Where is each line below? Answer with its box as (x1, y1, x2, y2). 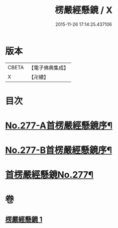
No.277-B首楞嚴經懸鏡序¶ (5, 145, 113, 156)
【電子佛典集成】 (28, 64, 69, 71)
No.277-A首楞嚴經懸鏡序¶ (5, 120, 113, 131)
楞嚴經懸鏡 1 (5, 215, 43, 224)
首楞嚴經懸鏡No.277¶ (5, 169, 94, 181)
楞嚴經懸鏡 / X (54, 4, 113, 16)
